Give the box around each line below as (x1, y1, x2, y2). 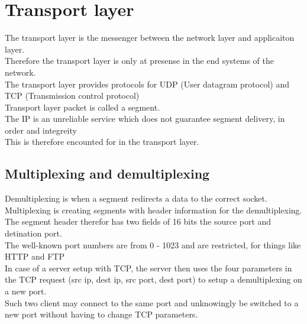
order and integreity (5, 124, 77, 136)
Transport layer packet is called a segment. (5, 101, 160, 113)
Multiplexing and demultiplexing (5, 164, 210, 183)
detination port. (5, 227, 62, 239)
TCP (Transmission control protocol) (5, 89, 140, 102)
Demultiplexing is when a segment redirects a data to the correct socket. (5, 192, 267, 205)
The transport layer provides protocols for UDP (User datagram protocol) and (5, 77, 289, 90)
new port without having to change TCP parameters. (5, 308, 198, 320)
